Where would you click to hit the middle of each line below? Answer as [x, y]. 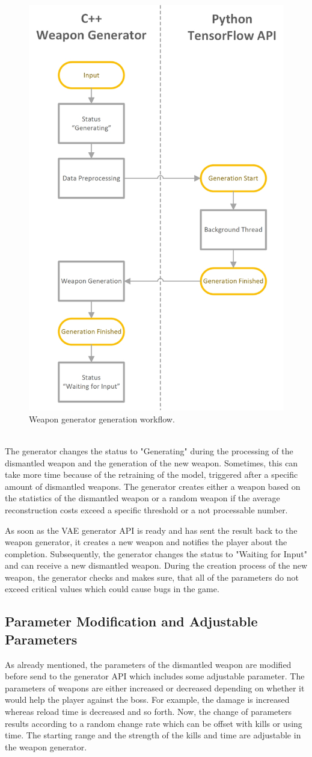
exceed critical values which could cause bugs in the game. [112, 589]
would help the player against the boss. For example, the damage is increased [147, 700]
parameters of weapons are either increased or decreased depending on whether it [155, 687]
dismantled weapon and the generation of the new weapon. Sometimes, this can [151, 462]
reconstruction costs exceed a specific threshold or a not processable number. [146, 509]
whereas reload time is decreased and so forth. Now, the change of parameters [148, 712]
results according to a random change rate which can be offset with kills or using [154, 723]
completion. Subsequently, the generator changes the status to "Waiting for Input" [156, 553]
